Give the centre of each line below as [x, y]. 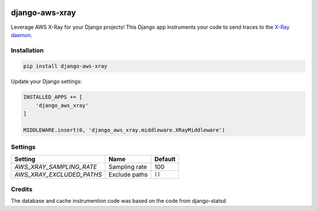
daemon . [21, 35]
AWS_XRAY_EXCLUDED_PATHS [58, 175]
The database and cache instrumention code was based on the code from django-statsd [118, 201]
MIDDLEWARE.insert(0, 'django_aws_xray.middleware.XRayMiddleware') [124, 130]
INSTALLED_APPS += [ [53, 97]
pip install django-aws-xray [65, 66]
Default [165, 159]
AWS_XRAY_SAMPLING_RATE [56, 166]
